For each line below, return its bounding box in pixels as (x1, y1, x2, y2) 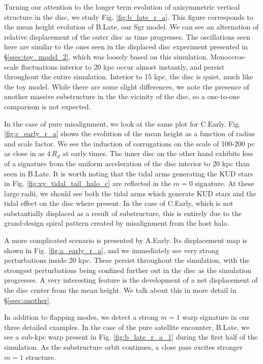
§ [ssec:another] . (4, 294, 51, 305)
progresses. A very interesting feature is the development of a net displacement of (4, 275, 258, 285)
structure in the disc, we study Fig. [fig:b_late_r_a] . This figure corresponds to (4, 11, 253, 22)
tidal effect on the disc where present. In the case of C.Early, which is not (4, 198, 233, 208)
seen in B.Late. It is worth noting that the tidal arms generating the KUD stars (4, 168, 253, 178)
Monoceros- (210, 51, 246, 62)
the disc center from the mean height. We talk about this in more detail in (4, 285, 237, 295)
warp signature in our (182, 312, 250, 322)
